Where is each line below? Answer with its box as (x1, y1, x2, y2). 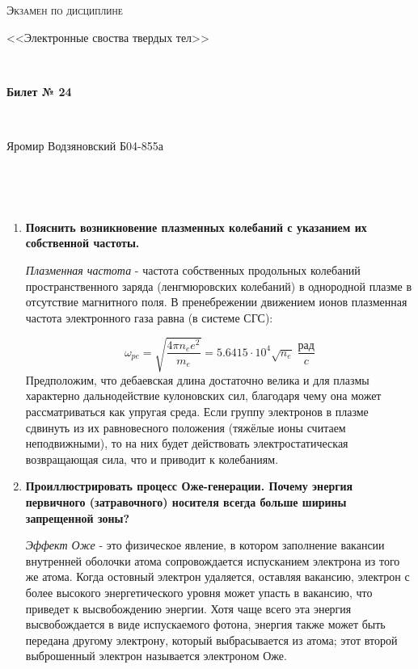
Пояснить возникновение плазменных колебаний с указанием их (25, 218, 367, 235)
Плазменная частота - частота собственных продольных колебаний (25, 261, 361, 278)
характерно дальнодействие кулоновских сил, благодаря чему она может (25, 387, 382, 404)
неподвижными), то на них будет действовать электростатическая (25, 435, 348, 452)
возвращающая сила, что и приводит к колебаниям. (25, 450, 279, 467)
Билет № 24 (6, 82, 72, 99)
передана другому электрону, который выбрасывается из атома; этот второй (25, 631, 398, 648)
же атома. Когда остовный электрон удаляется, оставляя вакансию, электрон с (25, 568, 410, 585)
